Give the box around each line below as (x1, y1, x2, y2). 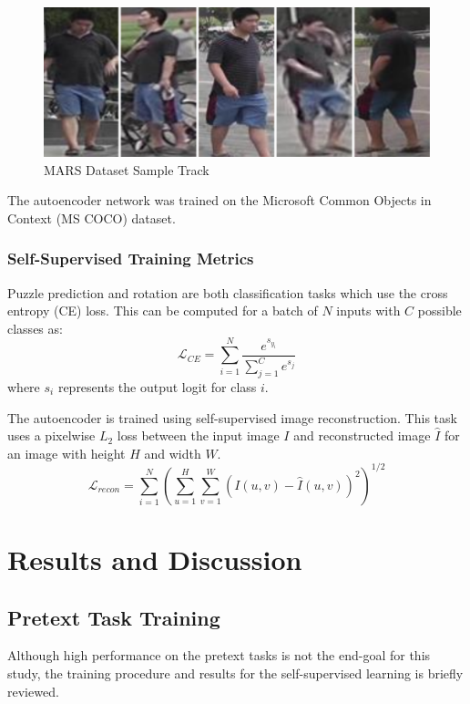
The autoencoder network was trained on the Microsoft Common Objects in (7, 191, 432, 210)
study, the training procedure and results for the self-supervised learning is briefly (7, 664, 464, 682)
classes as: (7, 318, 63, 337)
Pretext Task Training (7, 603, 220, 631)
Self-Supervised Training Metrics (7, 247, 254, 270)
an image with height (7, 443, 126, 462)
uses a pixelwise (7, 426, 96, 445)
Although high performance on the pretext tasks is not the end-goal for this (7, 646, 431, 665)
